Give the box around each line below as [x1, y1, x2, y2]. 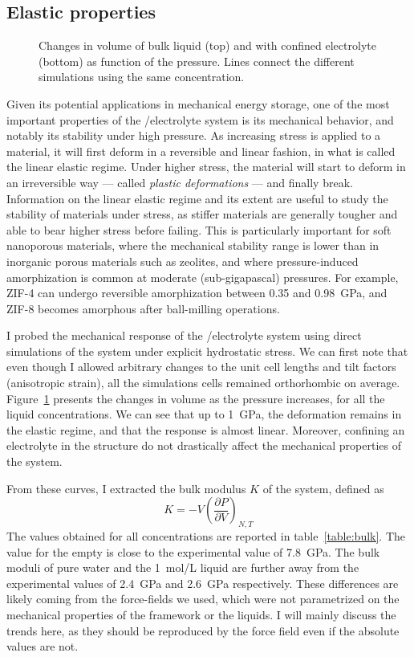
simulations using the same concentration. [39, 68, 245, 85]
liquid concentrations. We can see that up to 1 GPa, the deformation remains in [6, 406, 402, 422]
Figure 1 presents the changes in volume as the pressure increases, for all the [6, 390, 385, 406]
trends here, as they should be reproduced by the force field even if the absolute [6, 622, 400, 639]
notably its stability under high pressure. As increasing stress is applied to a [6, 127, 381, 144]
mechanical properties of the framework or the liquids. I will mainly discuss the [6, 606, 396, 622]
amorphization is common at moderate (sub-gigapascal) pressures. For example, [6, 268, 399, 285]
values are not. [6, 638, 79, 655]
